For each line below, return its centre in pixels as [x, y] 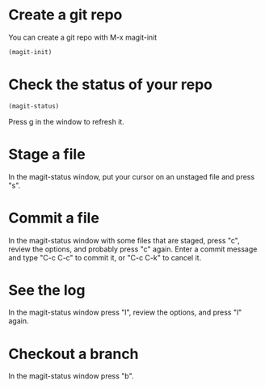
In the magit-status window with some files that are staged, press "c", [124, 240]
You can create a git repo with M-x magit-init [83, 37]
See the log [47, 290]
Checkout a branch [74, 354]
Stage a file [47, 154]
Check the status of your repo [110, 85]
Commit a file [54, 218]
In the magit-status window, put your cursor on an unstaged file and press [132, 176]
